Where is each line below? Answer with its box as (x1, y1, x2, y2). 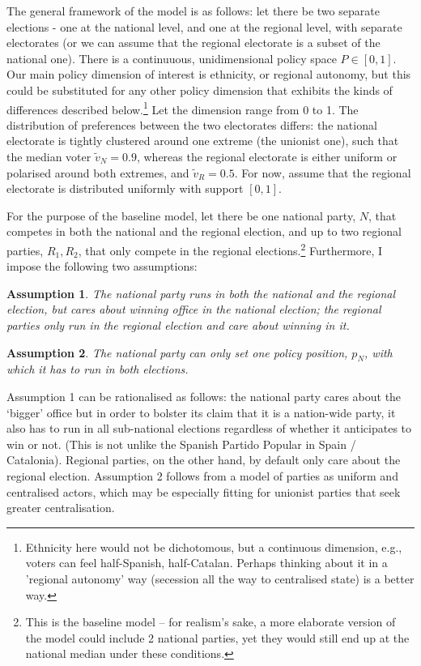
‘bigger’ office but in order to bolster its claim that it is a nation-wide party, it (6, 403, 396, 421)
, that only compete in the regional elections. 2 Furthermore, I (78, 239, 383, 258)
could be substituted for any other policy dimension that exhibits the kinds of (6, 81, 393, 98)
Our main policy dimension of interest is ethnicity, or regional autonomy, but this (6, 66, 411, 83)
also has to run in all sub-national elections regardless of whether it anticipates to (6, 420, 412, 437)
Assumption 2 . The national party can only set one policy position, (6, 344, 348, 361)
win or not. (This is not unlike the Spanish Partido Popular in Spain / (6, 435, 356, 452)
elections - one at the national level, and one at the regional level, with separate (6, 18, 402, 35)
